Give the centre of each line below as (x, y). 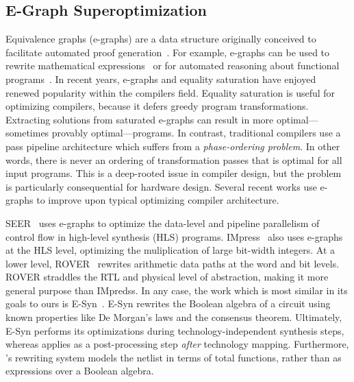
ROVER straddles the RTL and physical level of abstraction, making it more (167, 277)
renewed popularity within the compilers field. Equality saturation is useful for (170, 92)
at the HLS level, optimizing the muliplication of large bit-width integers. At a (170, 250)
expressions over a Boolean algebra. (80, 371)
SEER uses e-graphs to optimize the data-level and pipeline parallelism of (163, 223)
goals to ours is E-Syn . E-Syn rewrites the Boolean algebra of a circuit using (168, 303)
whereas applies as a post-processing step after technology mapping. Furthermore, (177, 344)
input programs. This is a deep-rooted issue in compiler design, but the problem (174, 173)
